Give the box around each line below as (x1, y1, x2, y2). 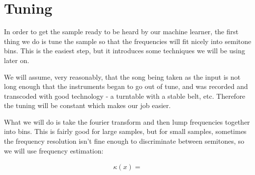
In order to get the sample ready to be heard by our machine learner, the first (4, 26, 239, 37)
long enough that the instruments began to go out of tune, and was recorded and (4, 81, 248, 91)
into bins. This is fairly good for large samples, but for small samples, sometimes (4, 126, 247, 136)
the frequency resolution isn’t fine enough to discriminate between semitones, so (4, 136, 245, 146)
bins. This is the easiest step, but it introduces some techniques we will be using (4, 45, 245, 56)
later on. (4, 55, 29, 65)
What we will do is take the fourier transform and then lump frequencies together (4, 116, 250, 127)
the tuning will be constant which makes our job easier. (4, 100, 171, 110)
